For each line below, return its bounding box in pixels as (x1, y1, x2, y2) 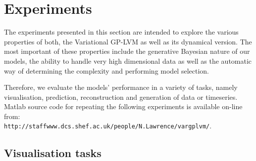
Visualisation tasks (4, 145, 102, 160)
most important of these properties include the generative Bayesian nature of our (4, 46, 250, 56)
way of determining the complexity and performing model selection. (4, 65, 209, 76)
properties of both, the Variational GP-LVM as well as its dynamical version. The (4, 36, 252, 46)
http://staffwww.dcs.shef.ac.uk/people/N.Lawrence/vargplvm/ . (4, 121, 212, 131)
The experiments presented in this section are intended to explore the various (4, 27, 239, 37)
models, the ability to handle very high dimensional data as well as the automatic (4, 55, 252, 66)
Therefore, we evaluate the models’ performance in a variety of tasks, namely (4, 82, 238, 92)
